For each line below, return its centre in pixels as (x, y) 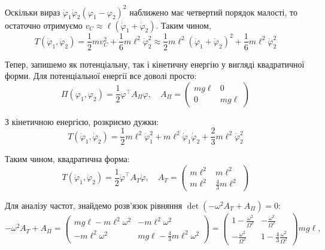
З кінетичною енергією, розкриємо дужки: (82, 121)
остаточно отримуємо (44, 25)
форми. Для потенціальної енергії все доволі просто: (101, 76)
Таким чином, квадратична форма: (67, 159)
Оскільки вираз (33, 12)
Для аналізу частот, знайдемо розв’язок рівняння (94, 205)
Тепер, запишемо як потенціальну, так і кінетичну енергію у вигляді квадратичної (155, 64)
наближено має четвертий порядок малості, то (213, 12)
